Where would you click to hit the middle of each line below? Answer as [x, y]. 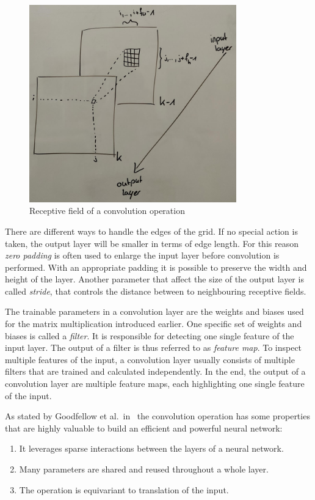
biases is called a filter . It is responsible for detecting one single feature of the [150, 335]
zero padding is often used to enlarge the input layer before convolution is [142, 255]
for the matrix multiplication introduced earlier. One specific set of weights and [154, 324]
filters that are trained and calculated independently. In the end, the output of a [155, 371]
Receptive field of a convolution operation [107, 211]
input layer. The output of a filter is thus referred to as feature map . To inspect [154, 347]
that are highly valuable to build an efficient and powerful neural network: [144, 428]
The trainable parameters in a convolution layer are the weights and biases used [154, 311]
